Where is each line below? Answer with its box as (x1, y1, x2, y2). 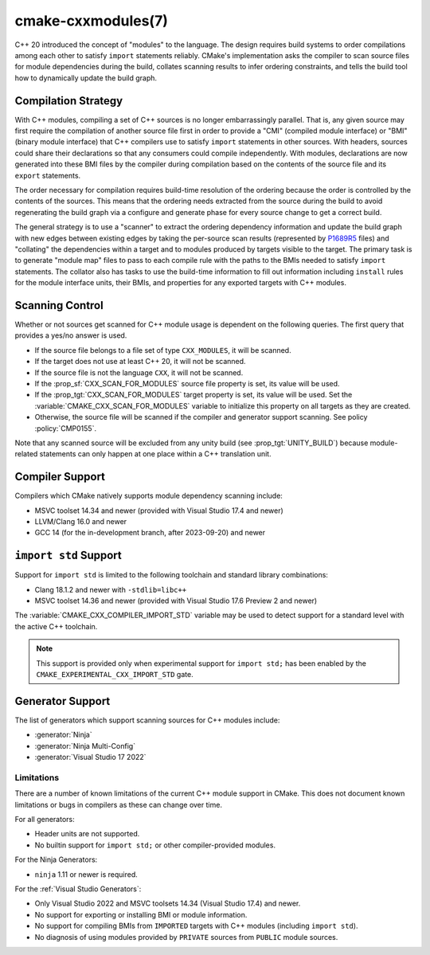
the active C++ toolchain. (14, 621, 98, 631)
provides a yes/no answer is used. (14, 331, 127, 340)
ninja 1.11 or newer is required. (34, 869, 139, 879)
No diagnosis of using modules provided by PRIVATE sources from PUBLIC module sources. (34, 932, 338, 941)
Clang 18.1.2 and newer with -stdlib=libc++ (34, 585, 187, 594)
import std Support (14, 549, 123, 562)
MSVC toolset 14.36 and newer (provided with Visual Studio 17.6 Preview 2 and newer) (34, 596, 318, 605)
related (14, 449, 38, 459)
